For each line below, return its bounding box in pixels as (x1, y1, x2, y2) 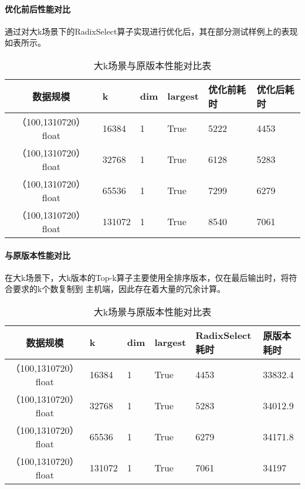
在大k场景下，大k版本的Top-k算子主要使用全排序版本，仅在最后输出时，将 (5, 271, 289, 283)
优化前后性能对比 (5, 2, 70, 15)
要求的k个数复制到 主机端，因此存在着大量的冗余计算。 (12, 283, 226, 295)
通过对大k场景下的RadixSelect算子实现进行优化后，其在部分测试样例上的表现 (5, 25, 298, 37)
